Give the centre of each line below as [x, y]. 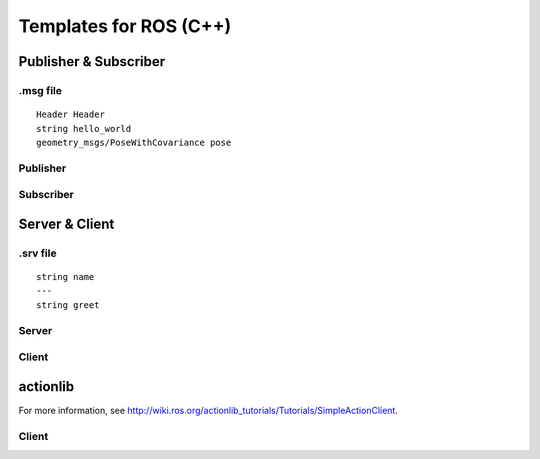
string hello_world [84, 128]
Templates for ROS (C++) [125, 26]
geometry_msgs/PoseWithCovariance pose [134, 142]
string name [65, 276]
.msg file [40, 90]
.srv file [37, 253]
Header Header [70, 114]
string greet [68, 304]
